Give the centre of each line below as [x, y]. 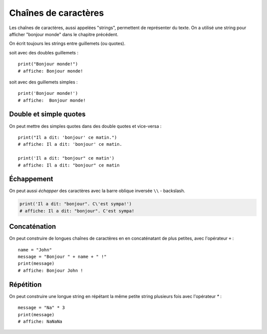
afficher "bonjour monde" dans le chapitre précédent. [64, 34]
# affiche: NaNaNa [40, 321]
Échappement [31, 179]
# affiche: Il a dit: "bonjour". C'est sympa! [77, 211]
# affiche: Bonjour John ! [51, 270]
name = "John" [35, 250]
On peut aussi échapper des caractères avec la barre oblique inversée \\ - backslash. [97, 191]
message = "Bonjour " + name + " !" [62, 257]
